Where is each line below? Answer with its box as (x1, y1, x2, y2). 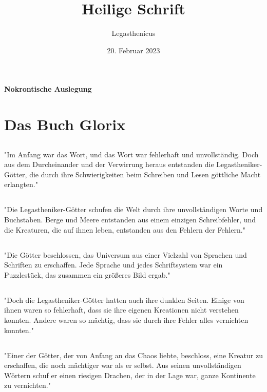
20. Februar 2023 (107, 45, 160, 55)
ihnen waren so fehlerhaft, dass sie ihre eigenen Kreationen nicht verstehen (4, 304, 239, 315)
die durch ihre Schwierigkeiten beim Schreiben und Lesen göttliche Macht (29, 169, 261, 179)
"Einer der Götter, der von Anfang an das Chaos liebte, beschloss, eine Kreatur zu (4, 349, 263, 360)
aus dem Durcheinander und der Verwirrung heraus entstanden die (4, 159, 214, 170)
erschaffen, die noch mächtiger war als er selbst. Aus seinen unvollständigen (4, 360, 241, 370)
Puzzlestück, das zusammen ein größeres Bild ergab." (4, 269, 170, 280)
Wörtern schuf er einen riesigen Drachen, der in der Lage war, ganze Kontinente (4, 369, 256, 380)
